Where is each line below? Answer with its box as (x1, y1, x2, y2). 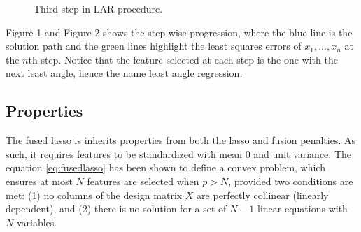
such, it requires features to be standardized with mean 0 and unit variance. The (6, 146, 352, 161)
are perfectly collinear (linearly (197, 187, 329, 202)
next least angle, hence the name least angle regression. (6, 66, 243, 80)
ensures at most (6, 173, 73, 188)
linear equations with (257, 201, 348, 216)
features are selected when (87, 173, 199, 188)
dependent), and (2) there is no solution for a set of (6, 201, 227, 216)
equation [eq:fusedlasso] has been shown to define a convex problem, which (6, 160, 325, 175)
